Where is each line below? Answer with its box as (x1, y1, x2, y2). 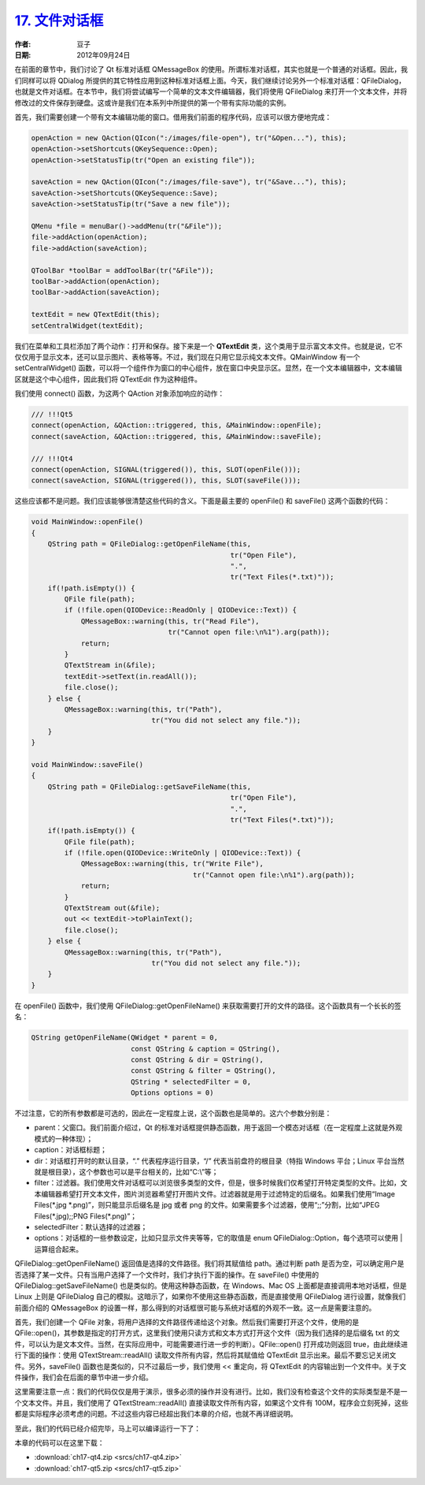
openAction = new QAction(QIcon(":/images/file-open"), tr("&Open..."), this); (31, 133, 347, 142)
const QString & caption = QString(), (130, 1044, 281, 1053)
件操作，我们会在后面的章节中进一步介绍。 (14, 1372, 153, 1383)
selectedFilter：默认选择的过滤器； (34, 1222, 148, 1231)
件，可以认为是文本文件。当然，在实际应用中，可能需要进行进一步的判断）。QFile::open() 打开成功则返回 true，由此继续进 (14, 1339, 408, 1349)
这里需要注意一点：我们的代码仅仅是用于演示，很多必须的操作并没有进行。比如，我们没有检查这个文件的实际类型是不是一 (14, 1387, 408, 1397)
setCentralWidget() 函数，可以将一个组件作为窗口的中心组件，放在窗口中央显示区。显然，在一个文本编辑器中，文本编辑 (14, 363, 403, 373)
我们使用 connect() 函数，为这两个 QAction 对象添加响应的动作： (14, 389, 225, 398)
